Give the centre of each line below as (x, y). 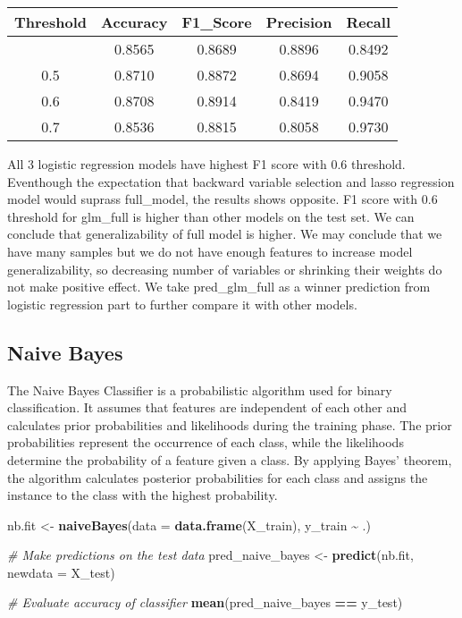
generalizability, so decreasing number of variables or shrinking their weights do (225, 269)
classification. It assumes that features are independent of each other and (207, 407)
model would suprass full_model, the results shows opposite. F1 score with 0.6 (223, 199)
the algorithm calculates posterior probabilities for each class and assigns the (218, 477)
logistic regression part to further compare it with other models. (182, 304)
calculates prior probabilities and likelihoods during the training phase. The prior (230, 424)
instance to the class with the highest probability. (143, 495)
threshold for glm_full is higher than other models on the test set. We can (211, 216)
